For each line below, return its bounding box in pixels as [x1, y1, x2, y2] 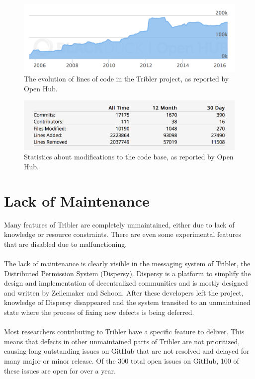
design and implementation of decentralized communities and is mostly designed [4, 278, 248, 288]
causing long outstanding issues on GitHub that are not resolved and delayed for [4, 346, 250, 356]
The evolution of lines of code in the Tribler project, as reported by [24, 74, 229, 84]
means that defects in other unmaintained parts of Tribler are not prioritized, [4, 336, 240, 346]
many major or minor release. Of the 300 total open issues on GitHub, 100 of [4, 355, 239, 366]
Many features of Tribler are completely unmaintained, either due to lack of [4, 219, 235, 229]
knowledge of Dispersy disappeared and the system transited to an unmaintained [4, 297, 251, 307]
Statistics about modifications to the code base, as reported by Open [24, 152, 234, 162]
